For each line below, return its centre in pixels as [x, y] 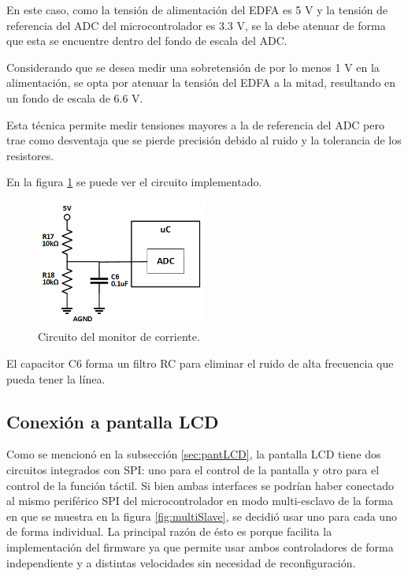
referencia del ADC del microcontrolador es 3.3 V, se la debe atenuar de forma [196, 25]
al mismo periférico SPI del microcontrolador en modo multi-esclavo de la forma [200, 501]
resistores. [30, 155]
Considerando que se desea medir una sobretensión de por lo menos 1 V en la [193, 67]
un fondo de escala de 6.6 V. [75, 97]
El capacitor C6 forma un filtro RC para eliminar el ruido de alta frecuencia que [200, 363]
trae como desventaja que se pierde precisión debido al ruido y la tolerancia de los [204, 140]
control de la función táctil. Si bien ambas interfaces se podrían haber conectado [200, 485]
